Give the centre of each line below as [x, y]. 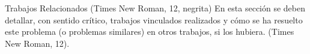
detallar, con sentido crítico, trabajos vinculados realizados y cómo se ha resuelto [154, 19]
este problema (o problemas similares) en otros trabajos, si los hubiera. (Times [150, 31]
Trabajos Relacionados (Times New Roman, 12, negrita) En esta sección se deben [155, 8]
